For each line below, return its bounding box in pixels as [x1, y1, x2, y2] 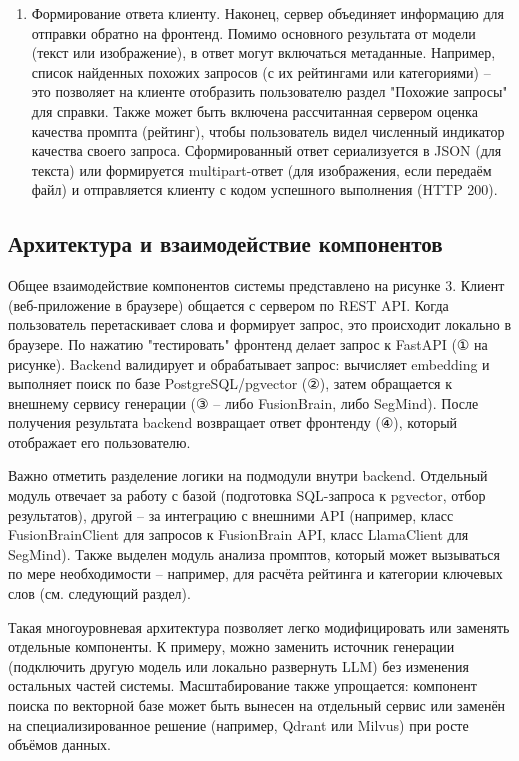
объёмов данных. [8, 734, 111, 755]
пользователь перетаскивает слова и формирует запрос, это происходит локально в [8, 314, 512, 335]
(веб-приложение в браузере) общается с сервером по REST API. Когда [8, 294, 449, 315]
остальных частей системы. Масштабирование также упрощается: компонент [8, 675, 477, 696]
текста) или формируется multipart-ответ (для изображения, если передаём [31, 159, 492, 180]
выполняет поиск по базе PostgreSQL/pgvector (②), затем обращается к [8, 373, 453, 394]
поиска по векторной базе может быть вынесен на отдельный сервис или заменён [8, 695, 506, 716]
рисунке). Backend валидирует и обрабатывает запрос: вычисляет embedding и [8, 353, 490, 374]
